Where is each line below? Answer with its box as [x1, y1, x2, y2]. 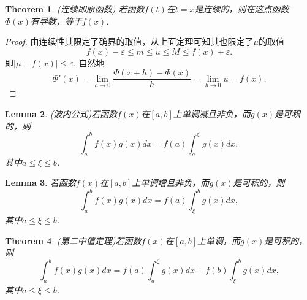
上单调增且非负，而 [132, 176, 210, 189]
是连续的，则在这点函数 [194, 2, 289, 15]
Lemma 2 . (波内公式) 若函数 [5, 107, 118, 120]
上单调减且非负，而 [173, 107, 251, 120]
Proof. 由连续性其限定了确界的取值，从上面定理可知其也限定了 [5, 35, 254, 48]
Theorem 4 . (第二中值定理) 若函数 [5, 234, 142, 247]
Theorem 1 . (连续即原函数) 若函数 [5, 2, 145, 15]
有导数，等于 [30, 14, 82, 27]
